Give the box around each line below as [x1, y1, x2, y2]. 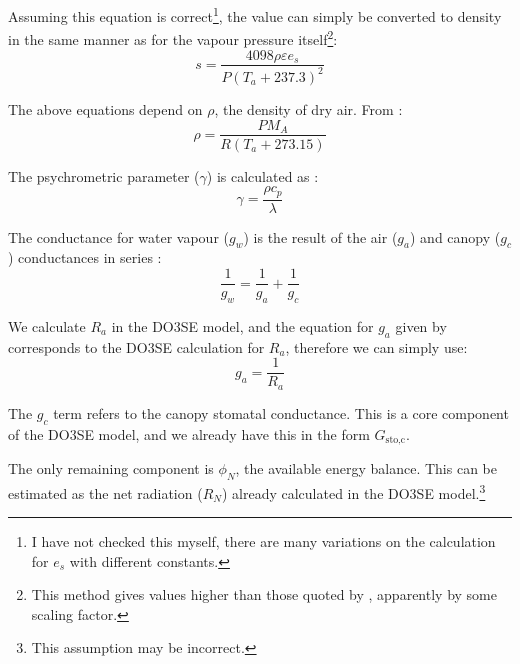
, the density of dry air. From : [214, 98, 403, 119]
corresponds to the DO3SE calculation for [8, 336, 265, 357]
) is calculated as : [206, 165, 319, 186]
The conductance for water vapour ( [8, 226, 230, 247]
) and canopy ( [410, 226, 501, 247]
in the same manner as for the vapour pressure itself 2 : [8, 26, 338, 49]
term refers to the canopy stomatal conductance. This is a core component [53, 402, 509, 423]
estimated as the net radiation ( [8, 482, 203, 503]
